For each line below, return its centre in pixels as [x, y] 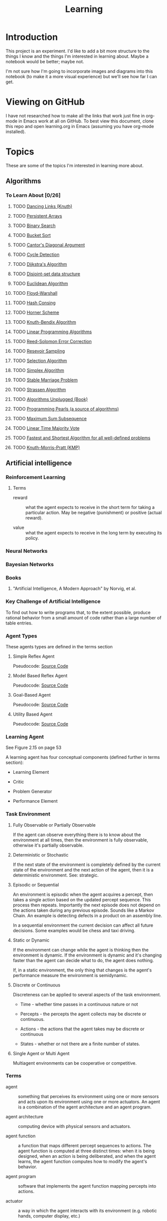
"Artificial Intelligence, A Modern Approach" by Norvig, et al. [74, 589]
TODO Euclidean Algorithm [41, 283]
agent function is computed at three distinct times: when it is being [86, 1151]
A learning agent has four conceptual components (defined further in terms [83, 757]
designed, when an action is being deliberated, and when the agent [87, 1156]
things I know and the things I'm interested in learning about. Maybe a [77, 56]
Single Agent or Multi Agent [41, 1053]
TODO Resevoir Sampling [39, 351]
